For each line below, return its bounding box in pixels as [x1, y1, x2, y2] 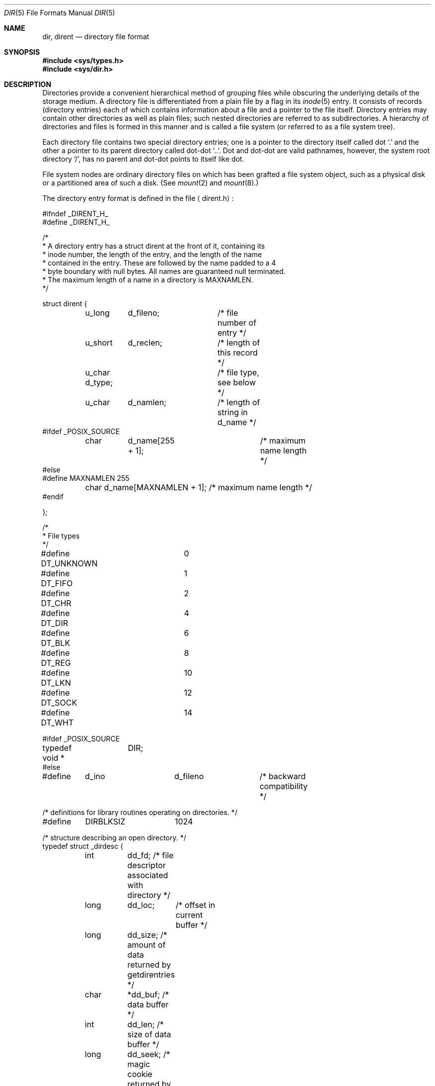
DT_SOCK [41, 698, 77, 708]
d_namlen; [128, 397, 166, 407]
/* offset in [175, 900, 216, 910]
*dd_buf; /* [127, 990, 169, 999]
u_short [85, 338, 113, 348]
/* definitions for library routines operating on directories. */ [42, 808, 237, 816]
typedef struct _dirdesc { [42, 842, 124, 850]
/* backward [259, 771, 306, 781]
